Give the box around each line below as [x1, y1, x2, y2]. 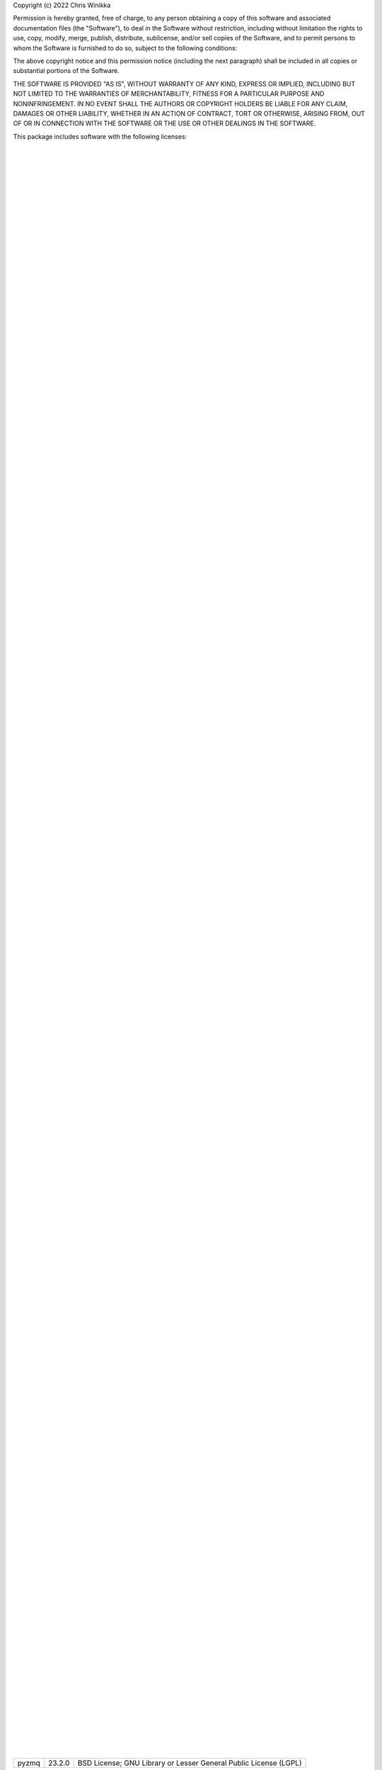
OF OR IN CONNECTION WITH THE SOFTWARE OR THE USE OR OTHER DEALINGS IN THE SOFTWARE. [13, 119, 316, 127]
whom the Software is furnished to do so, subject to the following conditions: [13, 43, 238, 52]
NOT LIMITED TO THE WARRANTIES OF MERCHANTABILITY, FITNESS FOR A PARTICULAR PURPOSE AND [13, 89, 325, 98]
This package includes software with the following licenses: [13, 132, 187, 141]
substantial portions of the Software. [13, 67, 120, 75]
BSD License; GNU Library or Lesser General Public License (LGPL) [77, 1758, 302, 1768]
